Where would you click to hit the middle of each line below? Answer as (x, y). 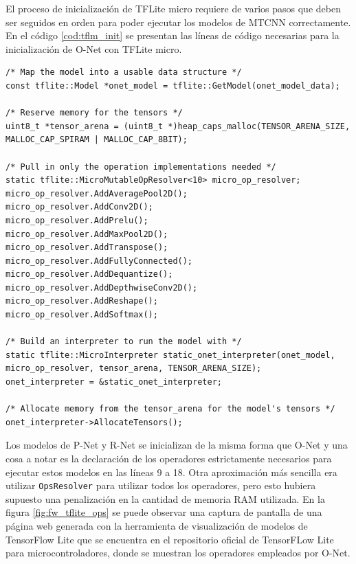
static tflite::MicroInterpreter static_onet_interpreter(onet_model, (170, 355)
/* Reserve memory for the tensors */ (94, 113)
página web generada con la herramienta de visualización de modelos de (157, 526)
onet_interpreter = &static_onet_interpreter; (114, 382)
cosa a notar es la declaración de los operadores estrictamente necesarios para (169, 458)
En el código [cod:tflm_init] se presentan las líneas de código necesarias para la (173, 35)
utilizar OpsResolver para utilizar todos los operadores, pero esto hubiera (161, 485)
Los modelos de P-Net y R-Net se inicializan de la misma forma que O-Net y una (177, 445)
